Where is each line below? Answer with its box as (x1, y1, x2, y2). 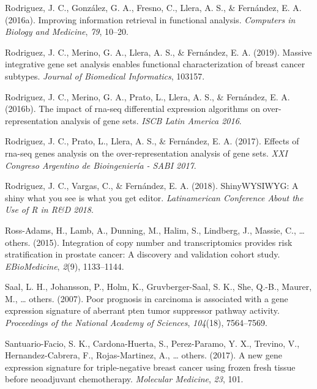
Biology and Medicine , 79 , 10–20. (5, 25, 129, 38)
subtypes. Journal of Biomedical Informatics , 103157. (5, 69, 205, 82)
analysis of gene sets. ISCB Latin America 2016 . (61, 114, 242, 127)
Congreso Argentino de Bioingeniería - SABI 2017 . (5, 158, 196, 171)
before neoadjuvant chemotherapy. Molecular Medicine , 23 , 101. (5, 372, 244, 385)
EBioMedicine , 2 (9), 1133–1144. (5, 259, 124, 272)
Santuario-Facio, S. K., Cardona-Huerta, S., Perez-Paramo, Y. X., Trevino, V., (5, 336, 300, 349)
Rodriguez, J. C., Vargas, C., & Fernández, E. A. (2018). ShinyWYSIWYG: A (5, 179, 299, 192)
